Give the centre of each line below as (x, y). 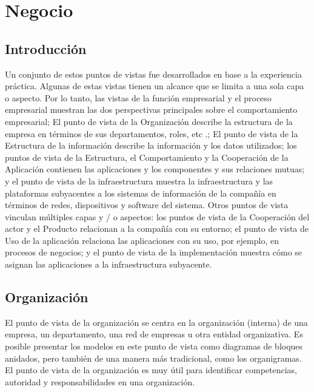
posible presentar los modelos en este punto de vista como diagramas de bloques (154, 346)
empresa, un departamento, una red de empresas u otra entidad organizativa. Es (154, 334)
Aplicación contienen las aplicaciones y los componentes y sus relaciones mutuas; (155, 169)
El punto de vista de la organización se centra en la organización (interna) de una (156, 322)
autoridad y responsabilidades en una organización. (100, 381)
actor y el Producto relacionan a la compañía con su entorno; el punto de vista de (157, 228)
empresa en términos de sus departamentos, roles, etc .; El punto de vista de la (152, 133)
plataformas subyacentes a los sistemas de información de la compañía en (141, 193)
